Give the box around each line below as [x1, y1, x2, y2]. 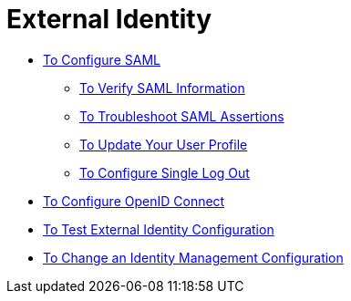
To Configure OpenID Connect [43, 192, 225, 209]
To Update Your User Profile [79, 136, 248, 152]
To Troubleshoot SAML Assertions [79, 108, 284, 124]
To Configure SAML [43, 51, 160, 67]
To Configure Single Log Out [79, 164, 250, 181]
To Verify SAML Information [79, 79, 245, 96]
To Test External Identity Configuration [43, 221, 274, 237]
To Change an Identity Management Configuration [43, 249, 344, 265]
